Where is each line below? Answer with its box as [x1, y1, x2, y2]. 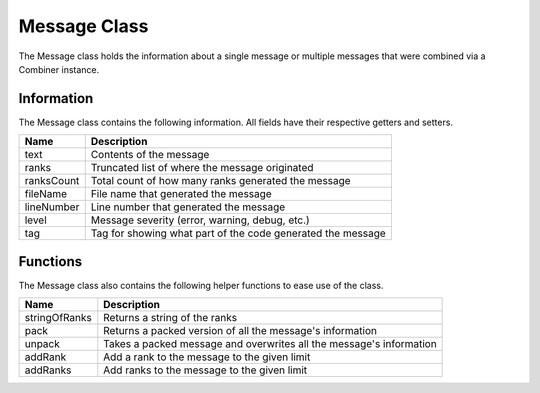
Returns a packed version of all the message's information [103, 324, 377, 338]
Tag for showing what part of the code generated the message [90, 226, 387, 240]
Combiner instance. [18, 63, 100, 75]
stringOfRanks [24, 311, 92, 325]
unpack [24, 337, 60, 351]
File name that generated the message [90, 187, 272, 201]
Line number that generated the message [90, 200, 286, 214]
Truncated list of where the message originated [90, 161, 314, 175]
